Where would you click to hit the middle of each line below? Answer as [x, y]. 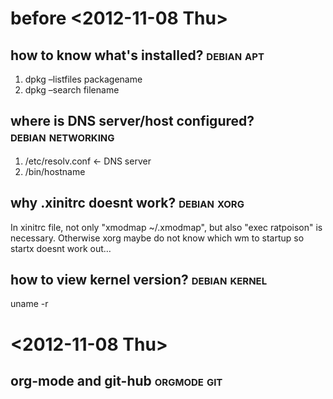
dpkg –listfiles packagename [83, 79]
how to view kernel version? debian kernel [139, 280]
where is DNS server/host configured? [132, 121]
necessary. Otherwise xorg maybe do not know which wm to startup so [157, 238]
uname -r [29, 304]
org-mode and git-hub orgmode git [116, 381]
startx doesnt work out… [61, 248]
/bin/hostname [55, 171]
